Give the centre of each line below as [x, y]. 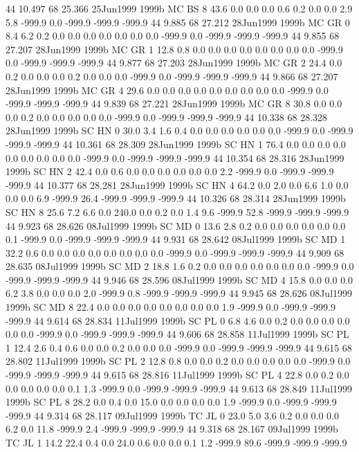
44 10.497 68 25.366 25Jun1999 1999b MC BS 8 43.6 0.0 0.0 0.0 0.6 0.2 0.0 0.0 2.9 [179, 8]
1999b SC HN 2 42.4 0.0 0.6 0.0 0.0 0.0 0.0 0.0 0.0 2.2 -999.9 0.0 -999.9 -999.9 [170, 171]
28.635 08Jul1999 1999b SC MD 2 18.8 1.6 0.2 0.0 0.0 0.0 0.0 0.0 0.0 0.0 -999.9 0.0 [180, 266]
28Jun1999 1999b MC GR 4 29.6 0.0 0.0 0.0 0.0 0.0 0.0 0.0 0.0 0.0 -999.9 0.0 [167, 90]
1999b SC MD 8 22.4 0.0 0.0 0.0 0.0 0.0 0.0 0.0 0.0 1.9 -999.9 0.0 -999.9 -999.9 [171, 307]
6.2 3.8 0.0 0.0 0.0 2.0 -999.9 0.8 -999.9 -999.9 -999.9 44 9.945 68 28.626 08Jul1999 [179, 293]
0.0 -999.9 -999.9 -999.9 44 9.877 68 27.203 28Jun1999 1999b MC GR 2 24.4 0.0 [174, 63]
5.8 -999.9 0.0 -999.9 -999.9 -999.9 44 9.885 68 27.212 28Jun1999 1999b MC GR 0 [178, 22]
